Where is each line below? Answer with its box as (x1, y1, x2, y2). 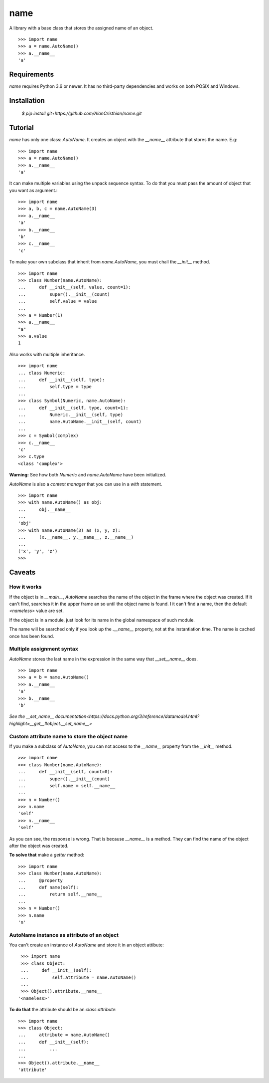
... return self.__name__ (18, 891, 102, 897)
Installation (9, 96, 45, 105)
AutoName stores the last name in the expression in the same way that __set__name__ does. (9, 656, 198, 662)
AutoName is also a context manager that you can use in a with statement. (9, 481, 162, 487)
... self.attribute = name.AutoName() (20, 974, 136, 980)
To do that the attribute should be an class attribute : (9, 1007, 117, 1013)
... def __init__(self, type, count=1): (18, 405, 129, 411)
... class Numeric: (18, 370, 66, 376)
